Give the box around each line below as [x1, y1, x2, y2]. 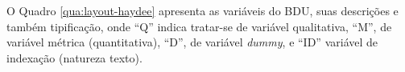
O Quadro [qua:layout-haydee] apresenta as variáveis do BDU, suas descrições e [6, 2, 399, 18]
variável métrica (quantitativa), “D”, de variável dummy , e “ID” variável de [6, 34, 378, 50]
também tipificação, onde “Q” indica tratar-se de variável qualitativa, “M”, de [6, 18, 392, 34]
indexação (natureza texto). [6, 49, 143, 66]
